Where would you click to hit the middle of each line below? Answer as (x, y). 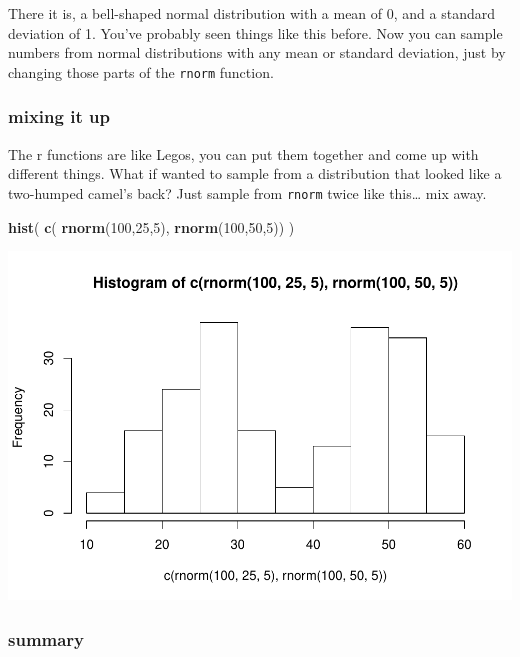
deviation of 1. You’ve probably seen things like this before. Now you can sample (255, 32)
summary (46, 638)
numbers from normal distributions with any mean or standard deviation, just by (257, 52)
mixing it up (59, 116)
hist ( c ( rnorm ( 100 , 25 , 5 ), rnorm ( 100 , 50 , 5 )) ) (151, 226)
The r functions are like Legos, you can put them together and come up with (243, 153)
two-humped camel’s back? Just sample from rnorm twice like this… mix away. (247, 192)
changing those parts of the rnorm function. (141, 71)
